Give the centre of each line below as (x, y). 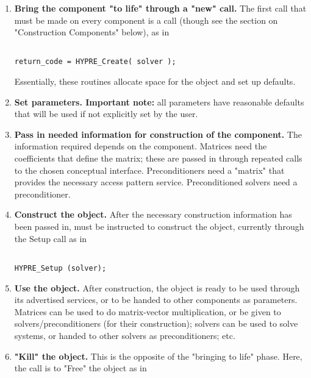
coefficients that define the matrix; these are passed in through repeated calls (158, 158)
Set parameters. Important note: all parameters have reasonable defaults (159, 102)
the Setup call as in (51, 238)
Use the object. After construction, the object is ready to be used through (157, 287)
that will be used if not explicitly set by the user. (106, 114)
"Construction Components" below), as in (92, 32)
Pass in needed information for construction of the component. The (158, 134)
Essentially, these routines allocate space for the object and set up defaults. (155, 81)
